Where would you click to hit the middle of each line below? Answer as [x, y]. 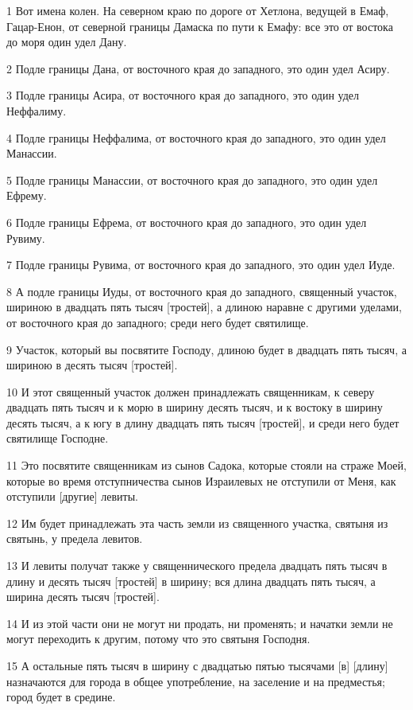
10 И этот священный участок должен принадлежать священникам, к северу [191, 391]
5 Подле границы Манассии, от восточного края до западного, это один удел [192, 179]
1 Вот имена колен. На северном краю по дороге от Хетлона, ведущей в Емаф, [198, 10]
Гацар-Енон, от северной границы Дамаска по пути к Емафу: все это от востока [200, 26]
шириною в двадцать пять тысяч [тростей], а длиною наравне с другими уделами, [204, 307]
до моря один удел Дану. [67, 42]
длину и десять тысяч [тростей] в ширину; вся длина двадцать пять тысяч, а [191, 581]
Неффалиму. [37, 110]
